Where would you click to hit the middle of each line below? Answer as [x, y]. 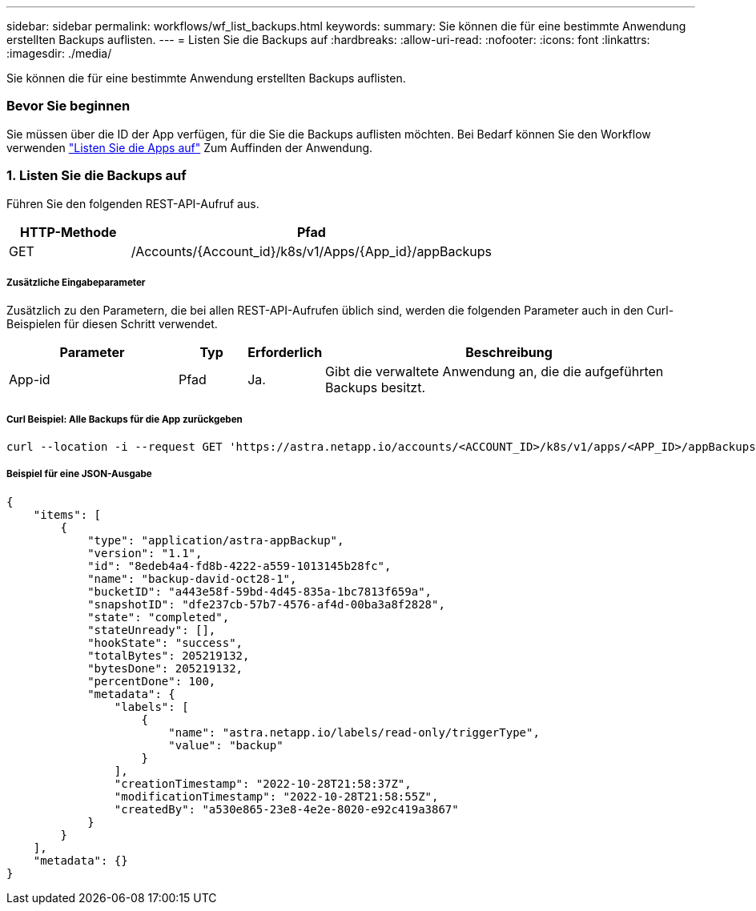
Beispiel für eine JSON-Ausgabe [79, 474]
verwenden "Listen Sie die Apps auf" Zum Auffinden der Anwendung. [190, 147]
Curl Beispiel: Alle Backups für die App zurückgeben [125, 419]
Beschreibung [509, 353]
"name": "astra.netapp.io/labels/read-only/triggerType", [354, 732]
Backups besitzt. [376, 388]
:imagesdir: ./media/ [59, 53]
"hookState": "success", [165, 642]
